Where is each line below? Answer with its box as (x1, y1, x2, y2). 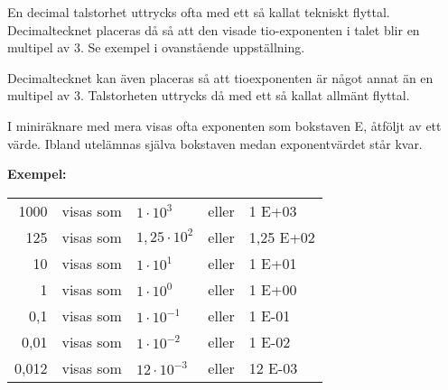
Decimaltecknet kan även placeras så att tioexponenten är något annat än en (7, 68, 434, 87)
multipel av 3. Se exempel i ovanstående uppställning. (7, 38, 305, 57)
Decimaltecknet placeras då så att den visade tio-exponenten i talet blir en (7, 20, 420, 39)
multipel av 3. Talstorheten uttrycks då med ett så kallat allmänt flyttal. (7, 86, 410, 105)
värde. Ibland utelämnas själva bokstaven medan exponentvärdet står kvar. (7, 134, 423, 153)
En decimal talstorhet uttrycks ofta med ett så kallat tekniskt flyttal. (7, 3, 390, 21)
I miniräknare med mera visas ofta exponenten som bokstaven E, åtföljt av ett (7, 116, 442, 135)
